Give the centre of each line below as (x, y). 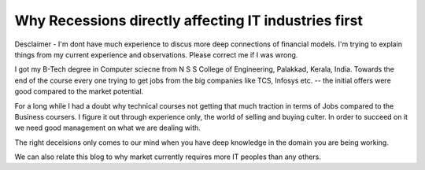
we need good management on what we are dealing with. (107, 128)
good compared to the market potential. (79, 91)
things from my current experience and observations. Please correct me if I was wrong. (156, 54)
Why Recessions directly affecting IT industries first (189, 20)
